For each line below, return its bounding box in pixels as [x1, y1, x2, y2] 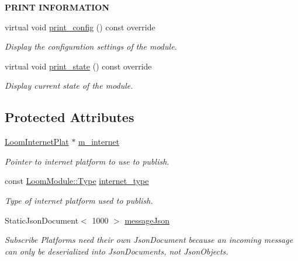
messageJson [124, 214, 170, 226]
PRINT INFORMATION [5, 1, 110, 13]
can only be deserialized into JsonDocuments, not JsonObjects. [5, 245, 228, 257]
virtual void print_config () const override [5, 20, 155, 33]
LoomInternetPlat [5, 135, 69, 148]
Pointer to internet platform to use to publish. [5, 155, 169, 167]
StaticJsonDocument [5, 214, 79, 226]
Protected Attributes [5, 108, 134, 126]
